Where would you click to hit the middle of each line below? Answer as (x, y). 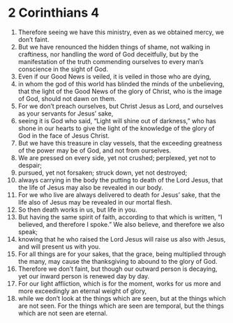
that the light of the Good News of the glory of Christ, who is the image (120, 91)
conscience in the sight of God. (63, 69)
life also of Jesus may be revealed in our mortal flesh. (95, 202)
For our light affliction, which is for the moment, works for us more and (120, 283)
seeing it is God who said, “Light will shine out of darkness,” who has (117, 120)
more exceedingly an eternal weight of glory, (82, 291)
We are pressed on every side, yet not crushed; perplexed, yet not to (117, 157)
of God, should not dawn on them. (67, 98)
